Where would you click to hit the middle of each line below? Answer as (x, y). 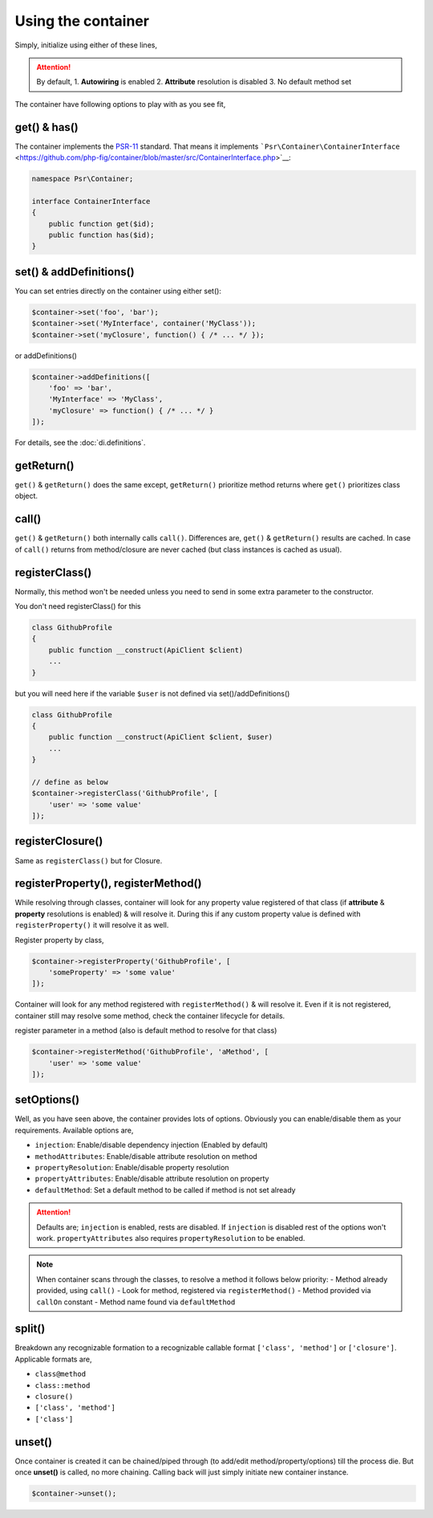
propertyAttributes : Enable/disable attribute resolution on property (152, 1179)
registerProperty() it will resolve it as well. (92, 925)
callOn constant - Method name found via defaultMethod (136, 1302)
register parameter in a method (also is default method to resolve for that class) (146, 1030)
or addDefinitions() (46, 355)
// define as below (70, 782)
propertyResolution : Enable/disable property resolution (132, 1167)
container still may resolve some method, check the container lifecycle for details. (150, 1015)
